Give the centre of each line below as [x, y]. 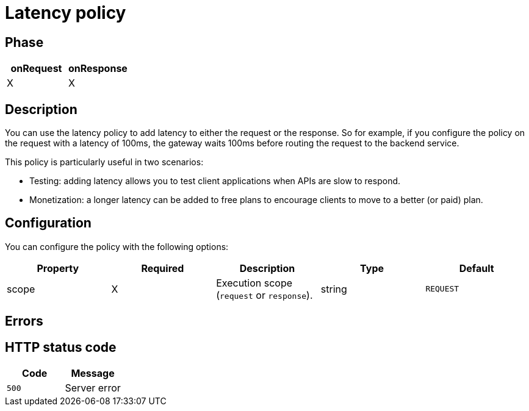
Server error [93, 388]
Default [477, 268]
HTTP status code [61, 347]
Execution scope [254, 283]
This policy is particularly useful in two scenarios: [104, 162]
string [334, 289]
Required [163, 268]
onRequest [36, 69]
